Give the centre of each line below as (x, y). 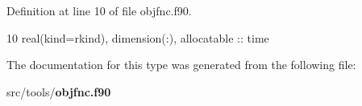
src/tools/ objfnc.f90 (59, 91)
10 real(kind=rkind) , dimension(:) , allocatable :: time (138, 37)
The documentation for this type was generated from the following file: (181, 65)
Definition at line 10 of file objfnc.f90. (99, 10)
